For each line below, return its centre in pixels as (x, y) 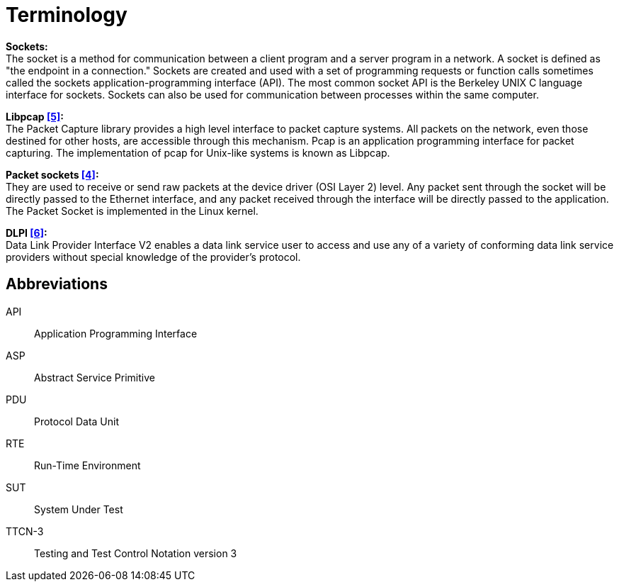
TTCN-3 (25, 531)
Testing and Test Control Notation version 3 (136, 553)
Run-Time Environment (87, 465)
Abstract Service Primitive (95, 377)
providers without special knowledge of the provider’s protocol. (153, 257)
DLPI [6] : (27, 233)
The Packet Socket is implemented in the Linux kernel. (132, 211)
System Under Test (79, 509)
